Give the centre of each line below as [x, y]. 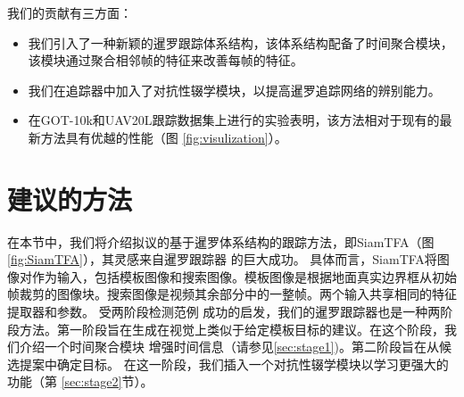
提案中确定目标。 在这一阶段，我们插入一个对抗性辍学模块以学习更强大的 [234, 364]
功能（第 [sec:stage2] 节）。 [80, 381]
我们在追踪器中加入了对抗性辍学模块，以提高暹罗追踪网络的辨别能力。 [234, 90]
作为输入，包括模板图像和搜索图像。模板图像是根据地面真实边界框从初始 [244, 276]
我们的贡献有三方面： [70, 12]
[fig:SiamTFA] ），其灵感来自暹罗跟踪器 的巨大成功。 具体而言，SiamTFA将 [222, 259]
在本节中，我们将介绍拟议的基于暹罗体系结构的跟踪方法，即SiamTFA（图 [221, 241]
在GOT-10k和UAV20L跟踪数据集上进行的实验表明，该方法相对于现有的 [234, 120]
